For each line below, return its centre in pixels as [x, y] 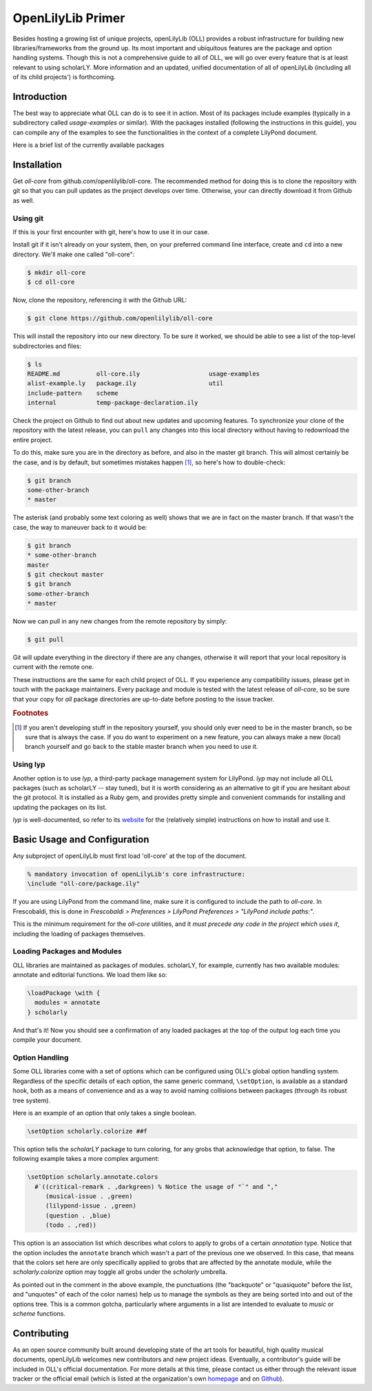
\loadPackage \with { [64, 993]
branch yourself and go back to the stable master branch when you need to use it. [142, 747]
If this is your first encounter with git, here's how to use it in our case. [111, 232]
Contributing [41, 1333]
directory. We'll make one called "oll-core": [74, 254]
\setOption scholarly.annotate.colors [93, 1177]
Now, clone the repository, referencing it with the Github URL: [100, 300]
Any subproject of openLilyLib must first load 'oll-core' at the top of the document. [130, 856]
